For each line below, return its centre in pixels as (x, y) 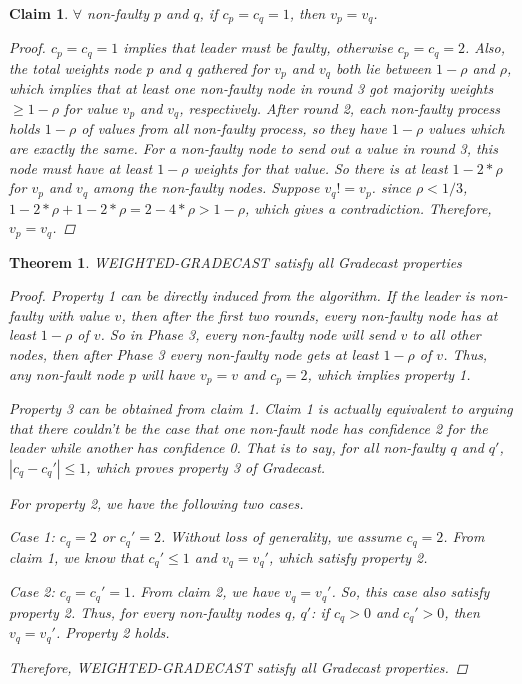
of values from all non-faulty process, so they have (234, 128)
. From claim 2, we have (205, 591)
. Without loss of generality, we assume (281, 536)
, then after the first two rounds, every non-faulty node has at (309, 314)
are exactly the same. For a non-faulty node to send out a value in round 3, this (253, 148)
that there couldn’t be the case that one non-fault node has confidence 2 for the (248, 427)
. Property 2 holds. (112, 632)
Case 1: (32, 536)
